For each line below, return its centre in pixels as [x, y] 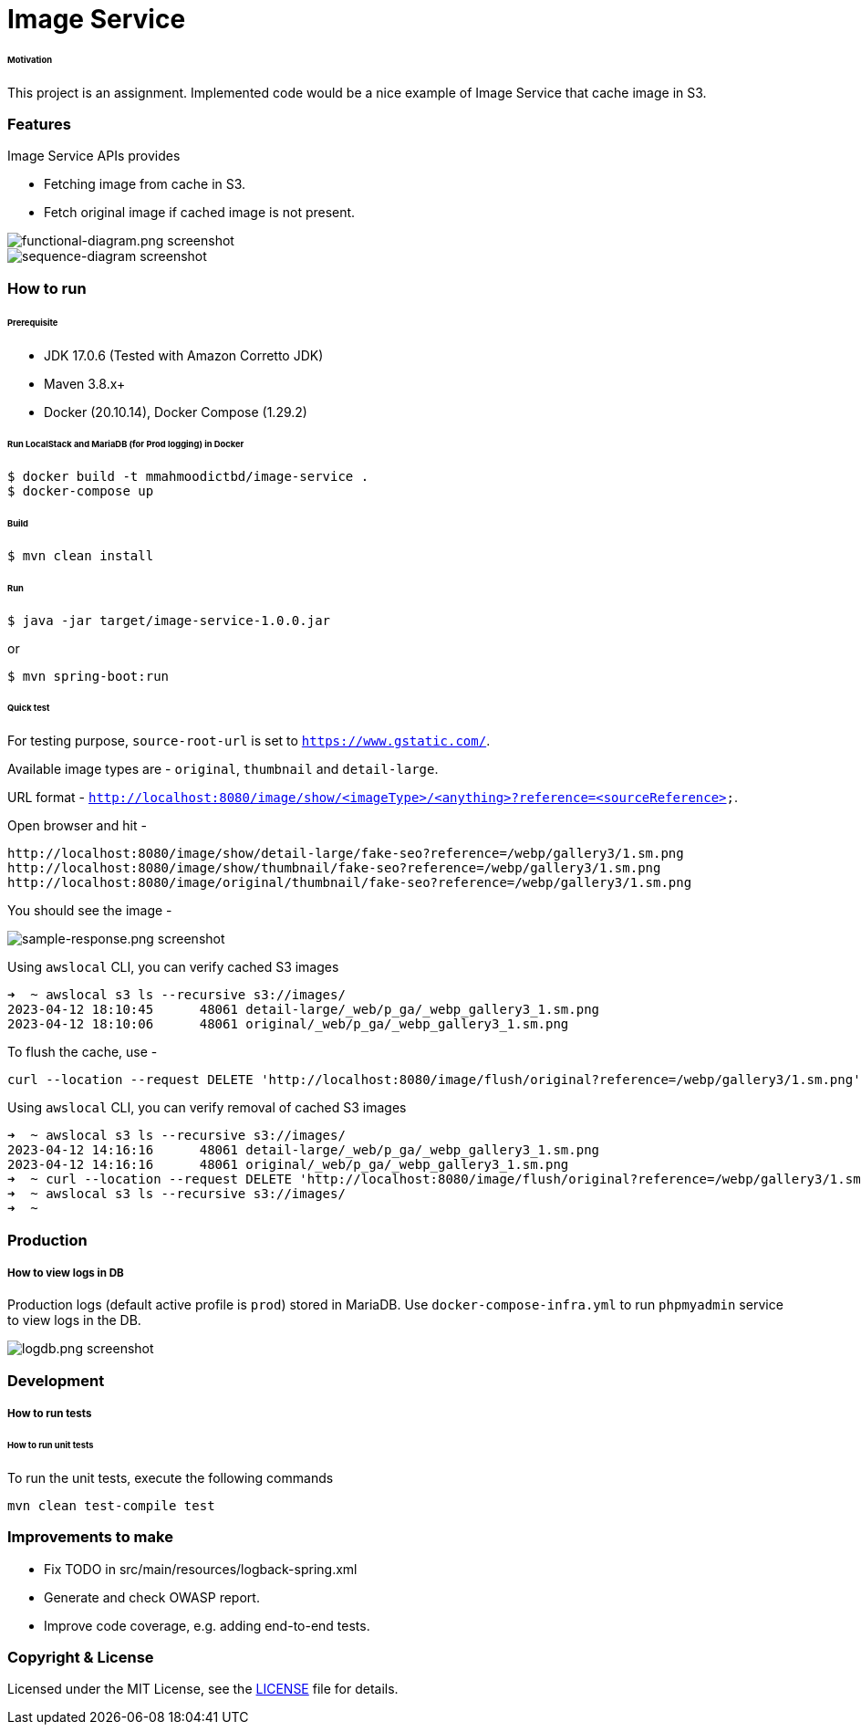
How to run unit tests [51, 1445]
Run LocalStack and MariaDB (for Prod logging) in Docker [126, 444]
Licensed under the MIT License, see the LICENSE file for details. [203, 1689]
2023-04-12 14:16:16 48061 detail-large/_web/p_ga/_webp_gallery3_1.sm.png [304, 1150]
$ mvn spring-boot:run [88, 676]
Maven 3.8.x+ [85, 383]
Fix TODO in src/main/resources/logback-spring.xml [201, 1569]
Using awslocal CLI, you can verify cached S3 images [173, 967]
